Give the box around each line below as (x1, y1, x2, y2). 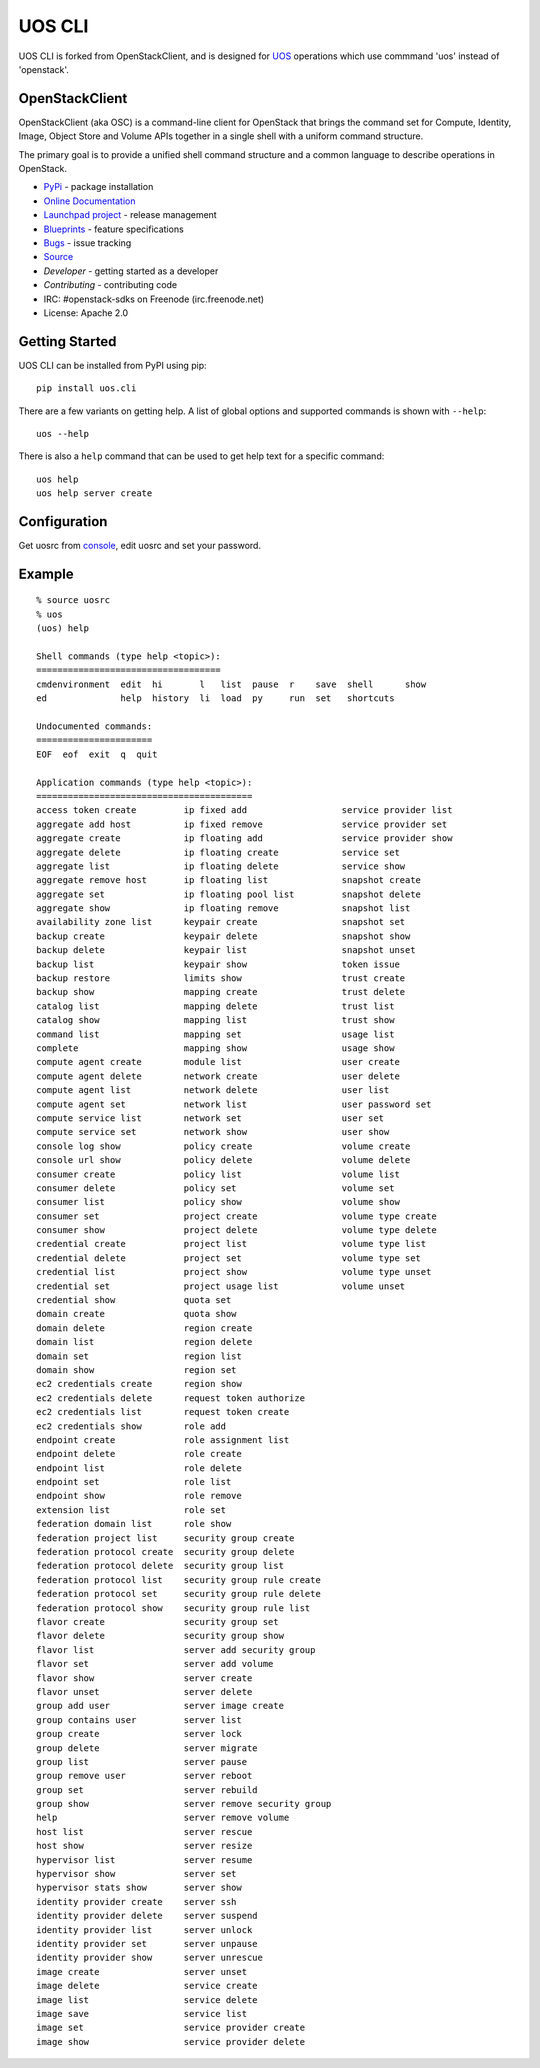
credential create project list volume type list (36, 1238, 427, 1250)
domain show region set (36, 1364, 237, 1375)
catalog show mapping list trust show (36, 1015, 395, 1026)
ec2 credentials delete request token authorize (36, 1392, 305, 1404)
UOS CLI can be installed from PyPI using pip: (18, 359, 207, 371)
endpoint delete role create (36, 1448, 242, 1460)
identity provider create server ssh (36, 1896, 237, 1907)
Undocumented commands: (36, 721, 153, 732)
